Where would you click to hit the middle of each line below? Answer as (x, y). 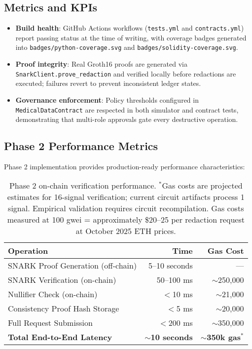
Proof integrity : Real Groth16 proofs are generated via (101, 64)
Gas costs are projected (202, 185)
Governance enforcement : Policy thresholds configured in (107, 99)
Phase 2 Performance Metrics (81, 146)
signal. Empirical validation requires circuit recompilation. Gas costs (126, 208)
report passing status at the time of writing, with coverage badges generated (131, 37)
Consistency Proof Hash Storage (64, 308)
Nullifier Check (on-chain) (53, 294)
